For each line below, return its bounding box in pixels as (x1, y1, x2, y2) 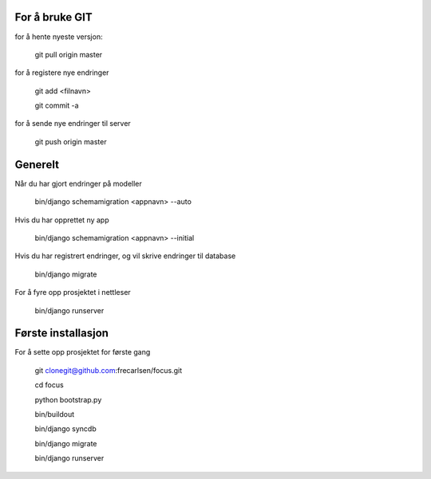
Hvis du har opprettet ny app (14, 215, 109, 225)
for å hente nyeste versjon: (14, 32, 103, 41)
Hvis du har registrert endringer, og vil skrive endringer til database (14, 251, 236, 261)
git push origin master (34, 136, 107, 147)
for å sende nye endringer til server (14, 119, 131, 128)
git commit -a (34, 100, 79, 111)
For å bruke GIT (14, 10, 93, 24)
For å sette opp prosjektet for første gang (14, 347, 151, 357)
